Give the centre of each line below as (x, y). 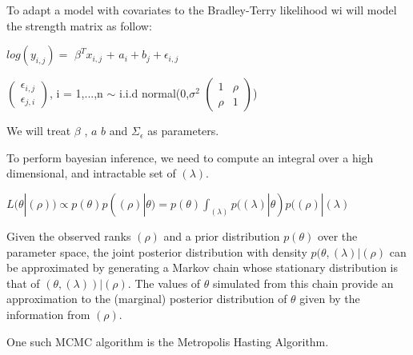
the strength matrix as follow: (79, 25)
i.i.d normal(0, (154, 93)
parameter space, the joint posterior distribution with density (157, 251)
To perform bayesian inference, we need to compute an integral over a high (190, 157)
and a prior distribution (222, 235)
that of (23, 283)
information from (48, 314)
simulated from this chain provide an (303, 283)
